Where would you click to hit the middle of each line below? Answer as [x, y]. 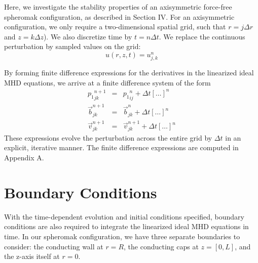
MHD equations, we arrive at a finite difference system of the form [107, 82]
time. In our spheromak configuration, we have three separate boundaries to [122, 236]
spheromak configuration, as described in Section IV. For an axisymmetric [119, 16]
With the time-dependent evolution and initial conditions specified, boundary [124, 216]
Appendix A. [24, 158]
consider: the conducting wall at [54, 246]
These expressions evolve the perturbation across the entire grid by [108, 137]
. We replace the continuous [202, 36]
